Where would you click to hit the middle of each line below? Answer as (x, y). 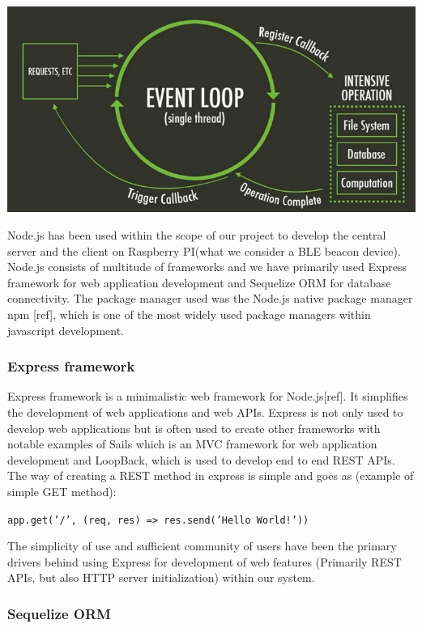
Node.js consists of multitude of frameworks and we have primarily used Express (207, 267)
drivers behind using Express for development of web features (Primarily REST (205, 561)
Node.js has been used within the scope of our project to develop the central (197, 234)
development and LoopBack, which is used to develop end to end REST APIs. (201, 459)
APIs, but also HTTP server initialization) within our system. (161, 577)
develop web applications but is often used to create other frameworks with (194, 428)
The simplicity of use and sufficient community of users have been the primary (202, 546)
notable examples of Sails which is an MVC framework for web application (192, 444)
